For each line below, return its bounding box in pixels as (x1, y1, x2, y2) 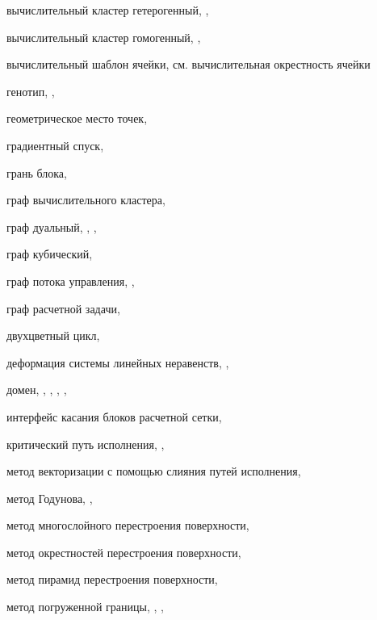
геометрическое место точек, (6, 110, 148, 127)
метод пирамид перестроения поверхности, (6, 571, 218, 588)
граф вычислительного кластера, (6, 191, 165, 208)
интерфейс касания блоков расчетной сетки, (6, 408, 222, 425)
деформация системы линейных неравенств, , (6, 354, 229, 371)
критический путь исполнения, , (6, 435, 165, 452)
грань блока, (6, 164, 67, 181)
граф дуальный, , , (6, 218, 97, 235)
